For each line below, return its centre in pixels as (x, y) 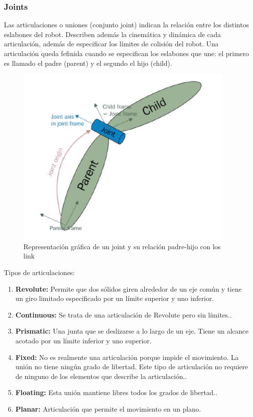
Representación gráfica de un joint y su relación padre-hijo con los (122, 246)
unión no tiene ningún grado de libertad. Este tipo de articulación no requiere (132, 367)
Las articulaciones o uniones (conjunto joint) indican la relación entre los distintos (126, 25)
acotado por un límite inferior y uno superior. (83, 340)
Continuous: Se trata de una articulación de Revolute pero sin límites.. (124, 314)
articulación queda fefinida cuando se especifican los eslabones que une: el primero (126, 53)
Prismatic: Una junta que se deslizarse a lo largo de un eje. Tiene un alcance (132, 331)
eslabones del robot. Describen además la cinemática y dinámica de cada (113, 34)
